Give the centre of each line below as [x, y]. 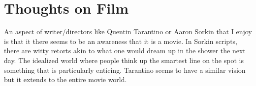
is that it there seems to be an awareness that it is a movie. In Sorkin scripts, [121, 41]
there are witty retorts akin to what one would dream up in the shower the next [125, 51]
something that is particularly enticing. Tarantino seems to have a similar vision [125, 70]
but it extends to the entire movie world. [65, 79]
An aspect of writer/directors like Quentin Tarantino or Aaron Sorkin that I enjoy [128, 32]
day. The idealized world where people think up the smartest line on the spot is [124, 60]
